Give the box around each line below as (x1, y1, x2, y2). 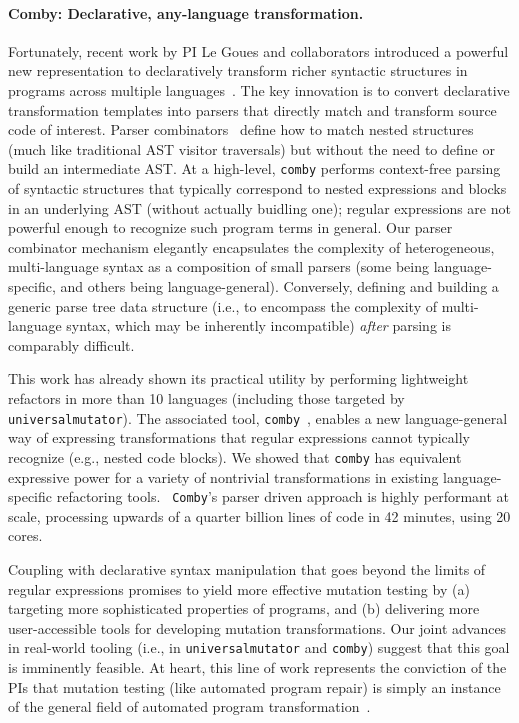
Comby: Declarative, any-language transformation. (8, 2, 364, 23)
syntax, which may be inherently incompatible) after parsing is (66, 315, 451, 336)
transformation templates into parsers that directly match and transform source (8, 99, 497, 120)
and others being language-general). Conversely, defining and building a (60, 275, 499, 296)
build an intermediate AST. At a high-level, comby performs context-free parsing (8, 158, 501, 179)
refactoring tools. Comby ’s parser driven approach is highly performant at (56, 486, 510, 507)
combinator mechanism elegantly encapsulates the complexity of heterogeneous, (8, 236, 495, 257)
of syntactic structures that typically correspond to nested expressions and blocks (8, 178, 507, 199)
